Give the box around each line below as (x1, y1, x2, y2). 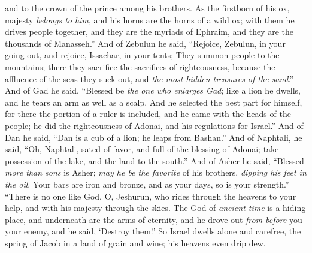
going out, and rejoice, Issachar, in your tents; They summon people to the (5, 49, 280, 61)
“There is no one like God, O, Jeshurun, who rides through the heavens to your (5, 189, 296, 202)
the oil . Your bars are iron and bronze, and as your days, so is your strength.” (5, 177, 289, 190)
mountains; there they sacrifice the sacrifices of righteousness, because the (5, 60, 275, 73)
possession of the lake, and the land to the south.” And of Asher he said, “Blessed (5, 154, 304, 167)
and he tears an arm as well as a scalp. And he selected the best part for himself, (5, 95, 302, 108)
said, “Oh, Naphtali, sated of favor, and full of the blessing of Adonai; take (5, 143, 279, 155)
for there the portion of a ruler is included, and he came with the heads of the (5, 107, 291, 120)
